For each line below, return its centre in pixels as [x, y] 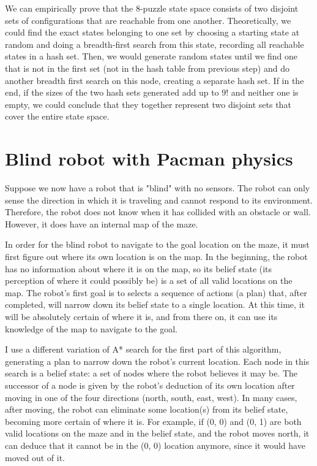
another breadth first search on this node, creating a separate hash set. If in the [155, 80]
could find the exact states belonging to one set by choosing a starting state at [152, 32]
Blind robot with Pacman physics [149, 159]
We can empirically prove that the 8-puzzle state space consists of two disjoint [152, 8]
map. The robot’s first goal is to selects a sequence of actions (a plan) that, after [156, 292]
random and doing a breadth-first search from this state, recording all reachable [155, 44]
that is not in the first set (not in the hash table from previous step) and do [147, 68]
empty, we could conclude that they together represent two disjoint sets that [148, 104]
